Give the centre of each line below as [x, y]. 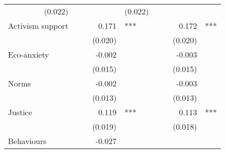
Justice [20, 112]
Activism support [38, 26]
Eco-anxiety [29, 54]
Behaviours [27, 141]
